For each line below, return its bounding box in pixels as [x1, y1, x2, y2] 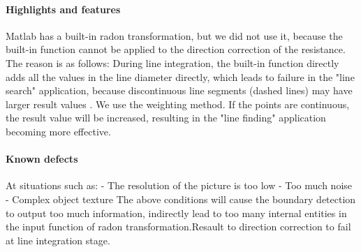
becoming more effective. [6, 124, 111, 138]
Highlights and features [6, 1, 121, 16]
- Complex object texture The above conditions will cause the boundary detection [6, 191, 356, 206]
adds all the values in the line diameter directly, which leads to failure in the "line [6, 69, 355, 84]
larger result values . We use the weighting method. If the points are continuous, [6, 96, 350, 111]
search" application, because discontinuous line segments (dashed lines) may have [6, 83, 353, 98]
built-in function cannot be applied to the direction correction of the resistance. [6, 42, 346, 57]
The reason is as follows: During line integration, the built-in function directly [6, 55, 339, 70]
